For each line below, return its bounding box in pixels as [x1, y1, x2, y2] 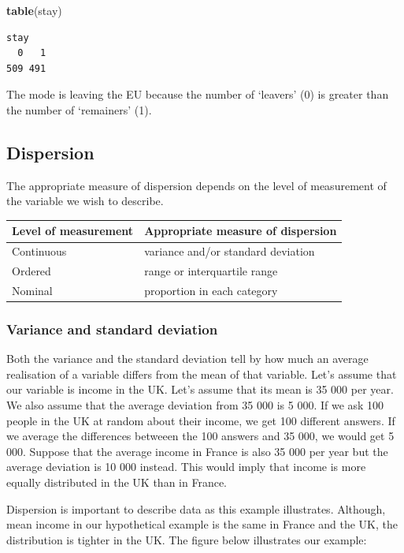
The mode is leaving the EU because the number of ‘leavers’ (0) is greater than [6, 86, 389, 103]
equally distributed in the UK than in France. [6, 474, 228, 491]
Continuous [12, 243, 67, 260]
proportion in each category [144, 282, 278, 298]
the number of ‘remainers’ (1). [6, 101, 152, 118]
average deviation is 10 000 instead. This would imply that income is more [6, 458, 366, 475]
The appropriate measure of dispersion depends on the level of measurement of [6, 177, 387, 193]
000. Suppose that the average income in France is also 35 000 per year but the [6, 443, 388, 459]
